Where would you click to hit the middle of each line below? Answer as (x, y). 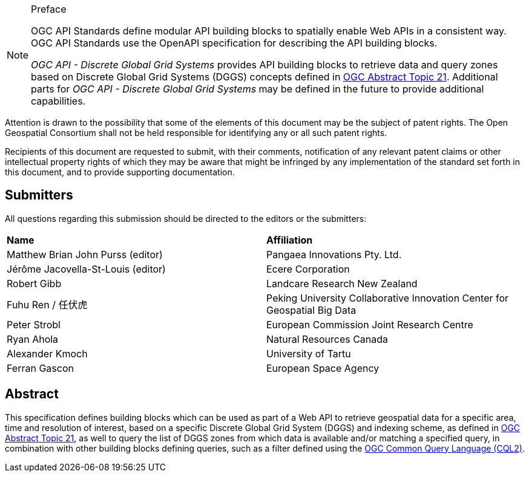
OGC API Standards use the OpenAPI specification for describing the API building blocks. (234, 43)
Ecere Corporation (308, 269)
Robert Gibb (34, 283)
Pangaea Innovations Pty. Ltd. (334, 254)
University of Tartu (309, 353)
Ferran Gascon (40, 368)
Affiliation (290, 240)
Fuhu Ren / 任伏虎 (47, 304)
